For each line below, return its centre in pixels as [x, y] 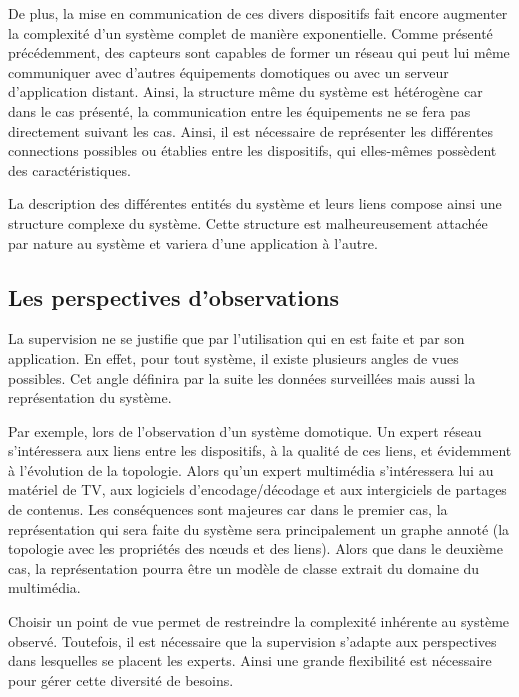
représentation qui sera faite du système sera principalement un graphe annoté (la [259, 528]
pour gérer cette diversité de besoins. [121, 679]
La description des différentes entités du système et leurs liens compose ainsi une [255, 203]
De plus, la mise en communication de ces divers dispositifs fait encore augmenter [258, 13]
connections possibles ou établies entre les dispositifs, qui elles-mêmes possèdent [252, 150]
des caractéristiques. [69, 169]
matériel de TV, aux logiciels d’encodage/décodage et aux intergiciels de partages [257, 489]
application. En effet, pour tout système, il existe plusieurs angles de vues [233, 357]
